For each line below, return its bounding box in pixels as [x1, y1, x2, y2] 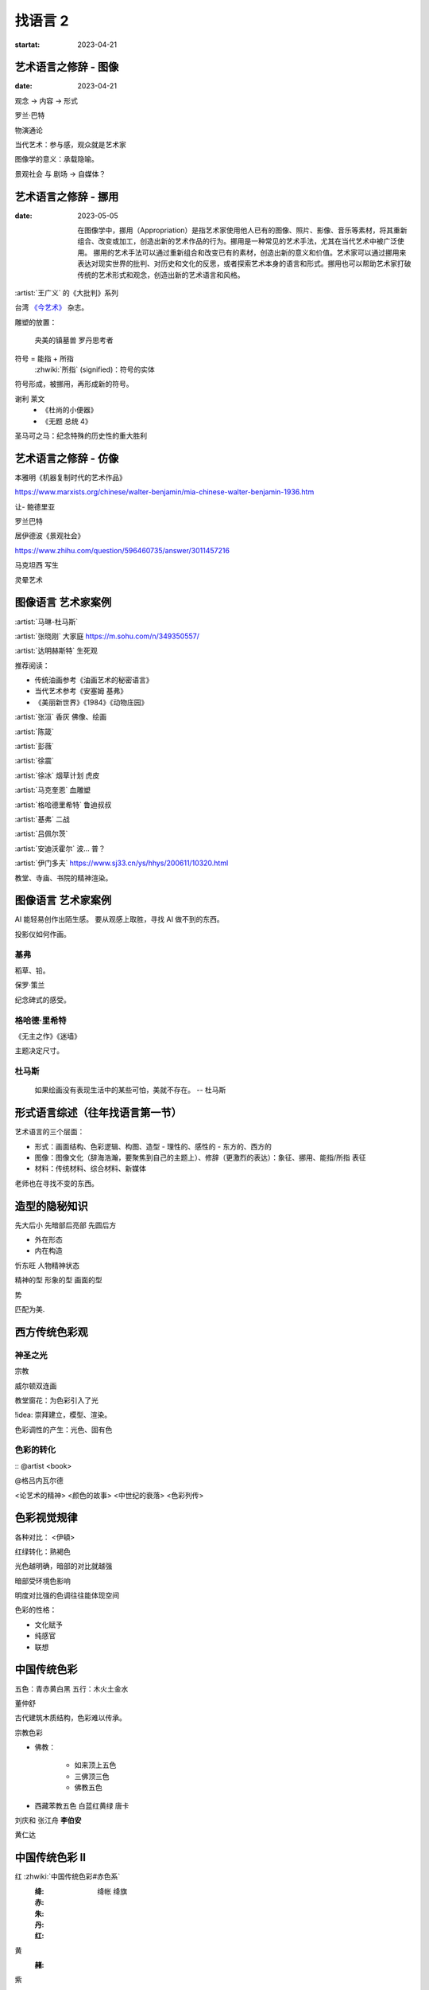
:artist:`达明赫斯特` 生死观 [14, 646, 99, 656]
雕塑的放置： [14, 317, 57, 326]
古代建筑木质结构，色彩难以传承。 [14, 1713, 126, 1723]
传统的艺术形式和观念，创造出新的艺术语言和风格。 [77, 270, 245, 279]
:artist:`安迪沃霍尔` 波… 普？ [14, 844, 106, 853]
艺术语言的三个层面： [14, 1127, 85, 1137]
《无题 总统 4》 [41, 416, 92, 426]
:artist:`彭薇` [14, 741, 55, 751]
